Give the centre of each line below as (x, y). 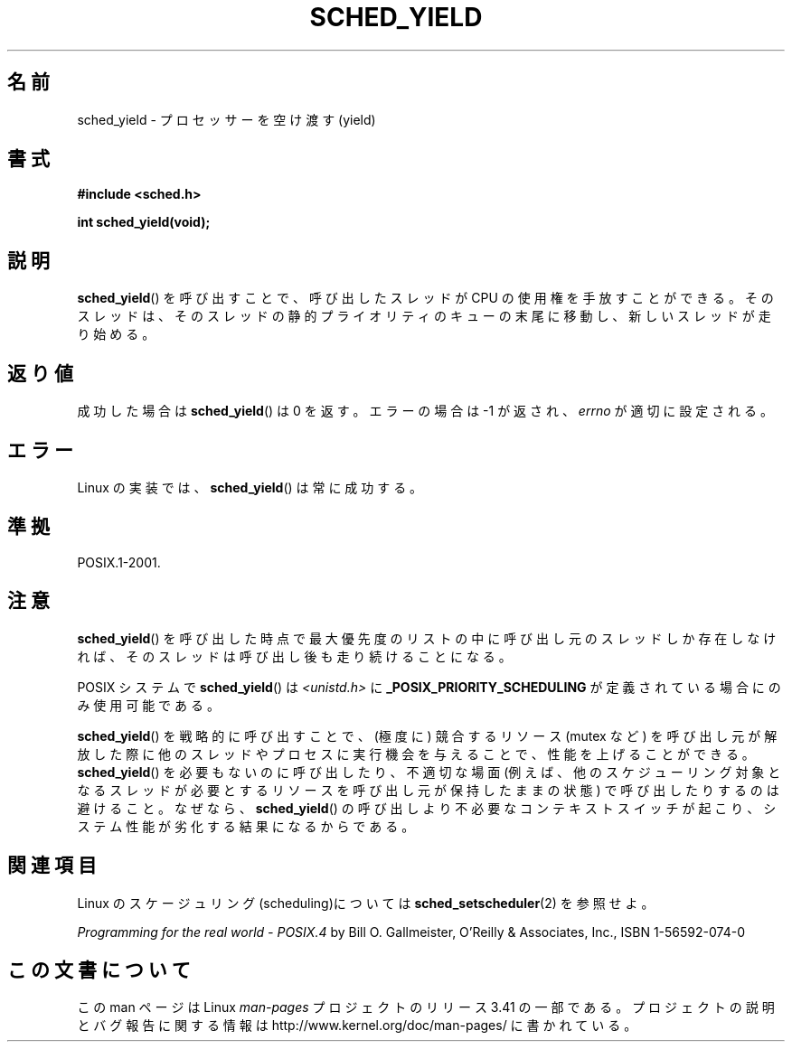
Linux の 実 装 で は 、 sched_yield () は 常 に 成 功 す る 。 (250, 487)
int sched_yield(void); (144, 222)
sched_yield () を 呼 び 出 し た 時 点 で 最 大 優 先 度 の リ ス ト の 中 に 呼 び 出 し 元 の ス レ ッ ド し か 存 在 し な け (427, 638)
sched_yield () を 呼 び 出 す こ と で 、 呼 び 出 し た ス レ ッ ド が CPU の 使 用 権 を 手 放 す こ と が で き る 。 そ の (425, 298)
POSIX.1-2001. (119, 562)
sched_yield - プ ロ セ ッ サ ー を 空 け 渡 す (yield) (226, 119)
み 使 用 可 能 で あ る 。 (148, 705)
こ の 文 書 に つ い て (99, 969)
